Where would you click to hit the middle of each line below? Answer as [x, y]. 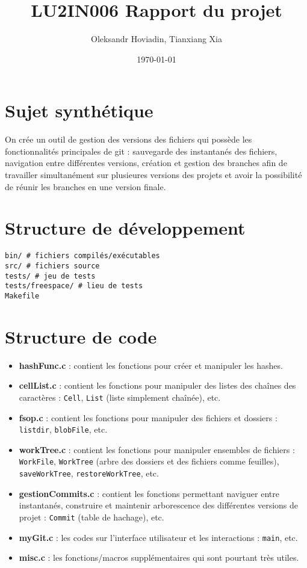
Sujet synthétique [79, 110]
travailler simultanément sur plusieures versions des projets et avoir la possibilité [153, 175]
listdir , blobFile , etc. [63, 429]
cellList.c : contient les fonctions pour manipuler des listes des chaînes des [157, 385]
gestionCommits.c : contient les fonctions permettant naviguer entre [149, 493]
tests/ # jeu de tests [50, 276]
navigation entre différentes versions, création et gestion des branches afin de [146, 163]
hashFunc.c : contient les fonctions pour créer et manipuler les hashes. [151, 365]
